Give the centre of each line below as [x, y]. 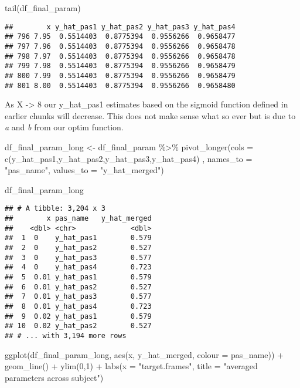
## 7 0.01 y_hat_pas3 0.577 [78, 297]
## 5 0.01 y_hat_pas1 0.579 [78, 277]
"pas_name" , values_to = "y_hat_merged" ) [84, 170]
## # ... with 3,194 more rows [66, 335]
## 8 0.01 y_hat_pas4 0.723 [78, 306]
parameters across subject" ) [54, 377]
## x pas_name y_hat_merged [78, 218]
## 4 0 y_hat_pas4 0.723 [78, 267]
